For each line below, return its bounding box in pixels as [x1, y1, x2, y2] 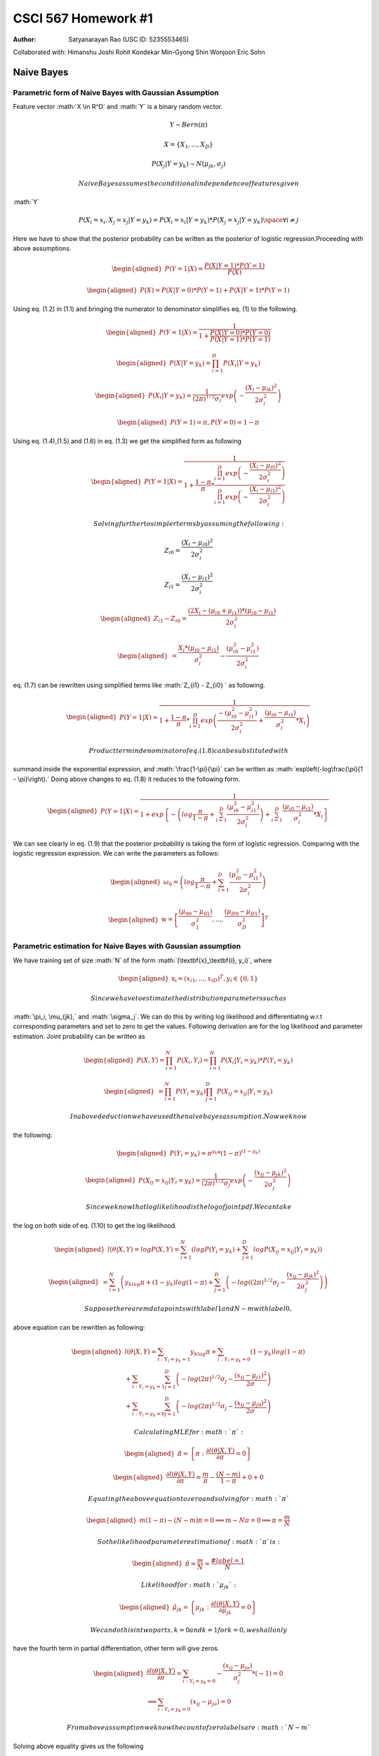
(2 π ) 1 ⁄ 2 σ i [192, 393, 222, 404]
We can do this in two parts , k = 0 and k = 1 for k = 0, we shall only [90, 1626, 288, 1634]
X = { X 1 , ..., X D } [164, 140, 214, 150]
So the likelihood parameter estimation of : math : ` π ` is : [97, 1538, 280, 1546]
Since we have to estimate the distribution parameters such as [90, 994, 287, 1002]
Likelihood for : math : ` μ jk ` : [140, 1581, 237, 1591]
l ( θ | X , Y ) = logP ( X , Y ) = [107, 1245, 180, 1253]
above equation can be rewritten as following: [13, 1323, 145, 1331]
